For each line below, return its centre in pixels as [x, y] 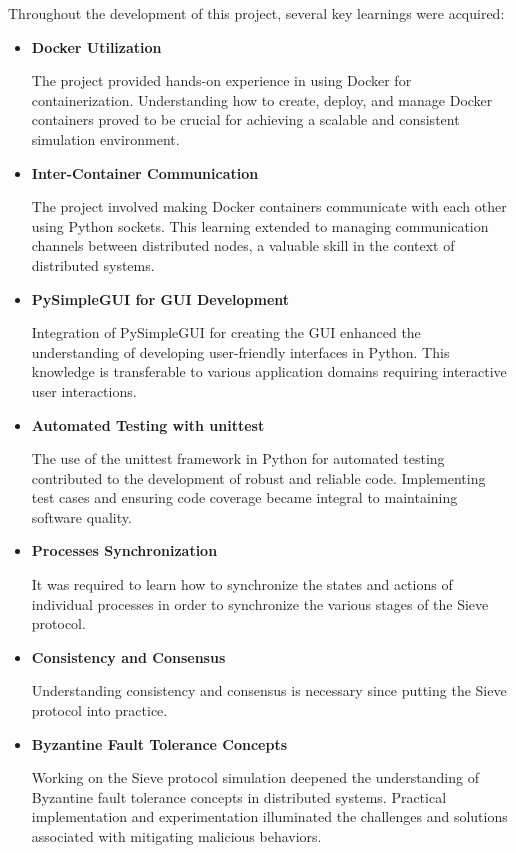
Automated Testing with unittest [148, 424]
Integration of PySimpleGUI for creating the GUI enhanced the [226, 332]
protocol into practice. [99, 710]
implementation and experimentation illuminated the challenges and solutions [269, 816]
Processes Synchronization [124, 550]
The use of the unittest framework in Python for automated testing [238, 458]
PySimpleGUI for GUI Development [160, 298]
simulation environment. [105, 138]
